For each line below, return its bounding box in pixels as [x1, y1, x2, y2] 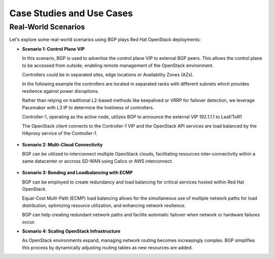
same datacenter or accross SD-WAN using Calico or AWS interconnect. [22, 158, 174, 164]
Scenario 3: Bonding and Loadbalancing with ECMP [22, 170, 133, 176]
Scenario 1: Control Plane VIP [22, 46, 85, 52]
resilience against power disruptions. [22, 88, 99, 94]
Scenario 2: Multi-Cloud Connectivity [22, 142, 103, 148]
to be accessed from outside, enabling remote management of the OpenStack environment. [22, 62, 214, 68]
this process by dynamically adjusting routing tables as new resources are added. [22, 244, 193, 250]
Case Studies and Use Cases [9, 8, 133, 19]
